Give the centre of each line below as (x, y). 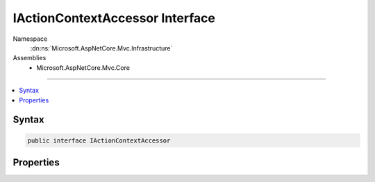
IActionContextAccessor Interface (114, 18)
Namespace (30, 39)
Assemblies (30, 58)
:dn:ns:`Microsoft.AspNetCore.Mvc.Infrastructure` (101, 48)
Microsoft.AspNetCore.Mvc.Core (83, 67)
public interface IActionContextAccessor (99, 140)
